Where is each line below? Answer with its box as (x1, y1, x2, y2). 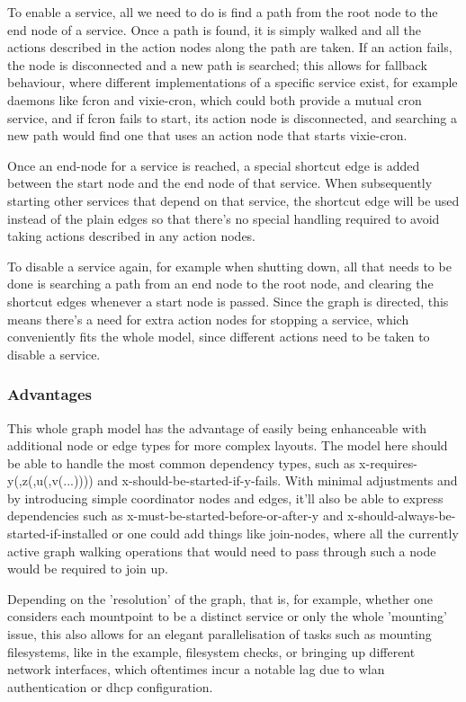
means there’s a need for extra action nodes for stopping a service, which (7, 309, 409, 328)
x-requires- (359, 453, 417, 472)
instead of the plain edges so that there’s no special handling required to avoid (7, 209, 440, 227)
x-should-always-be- (347, 506, 456, 525)
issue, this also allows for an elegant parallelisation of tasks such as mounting (7, 625, 432, 644)
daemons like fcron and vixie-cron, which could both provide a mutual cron (7, 90, 422, 109)
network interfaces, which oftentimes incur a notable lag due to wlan (7, 660, 385, 679)
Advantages (7, 383, 93, 405)
